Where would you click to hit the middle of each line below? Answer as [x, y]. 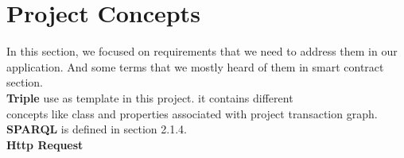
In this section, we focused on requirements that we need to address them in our [202, 51]
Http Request [45, 144]
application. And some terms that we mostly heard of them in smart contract [195, 66]
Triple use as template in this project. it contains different [150, 97]
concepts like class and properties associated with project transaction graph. [192, 113]
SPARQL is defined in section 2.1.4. [97, 129]
